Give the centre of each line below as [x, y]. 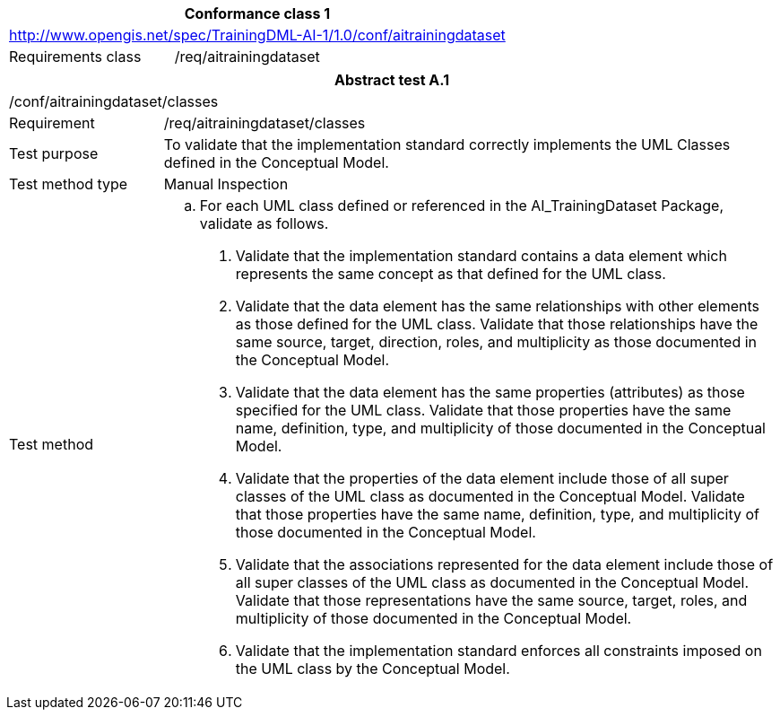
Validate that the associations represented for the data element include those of [504, 564]
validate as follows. [264, 223]
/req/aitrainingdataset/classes [264, 123]
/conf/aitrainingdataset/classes [114, 101]
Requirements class [75, 57]
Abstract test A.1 [392, 80]
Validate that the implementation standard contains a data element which [481, 256]
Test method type [69, 184]
